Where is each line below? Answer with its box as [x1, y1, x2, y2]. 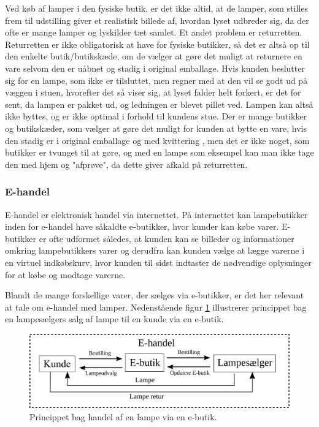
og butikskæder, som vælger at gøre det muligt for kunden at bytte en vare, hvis [5, 121, 307, 134]
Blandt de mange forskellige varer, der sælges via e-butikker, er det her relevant [5, 289, 304, 301]
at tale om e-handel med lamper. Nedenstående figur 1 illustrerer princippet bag [5, 300, 307, 313]
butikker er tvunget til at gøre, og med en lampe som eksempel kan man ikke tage [5, 146, 314, 159]
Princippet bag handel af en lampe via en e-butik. [29, 410, 217, 423]
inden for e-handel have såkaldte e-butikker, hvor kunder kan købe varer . [5, 220, 279, 233]
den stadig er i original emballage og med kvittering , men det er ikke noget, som [5, 134, 310, 146]
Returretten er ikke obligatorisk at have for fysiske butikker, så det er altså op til [5, 37, 310, 50]
